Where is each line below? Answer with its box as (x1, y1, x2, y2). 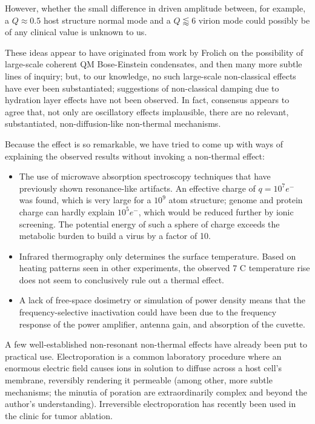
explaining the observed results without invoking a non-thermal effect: (5, 149, 265, 162)
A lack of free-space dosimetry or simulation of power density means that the (19, 294, 306, 306)
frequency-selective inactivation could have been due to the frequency (19, 306, 277, 318)
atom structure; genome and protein (168, 193, 303, 206)
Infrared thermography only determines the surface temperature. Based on (19, 249, 296, 262)
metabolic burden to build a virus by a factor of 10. (19, 229, 211, 242)
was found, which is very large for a (19, 193, 151, 206)
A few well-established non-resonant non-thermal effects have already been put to (5, 338, 307, 351)
